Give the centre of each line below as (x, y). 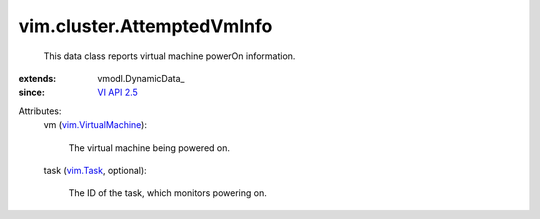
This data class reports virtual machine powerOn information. (169, 56)
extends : (37, 78)
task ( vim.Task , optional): (95, 170)
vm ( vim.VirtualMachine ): (95, 125)
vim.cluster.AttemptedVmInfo (145, 26)
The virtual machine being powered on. (149, 147)
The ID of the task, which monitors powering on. (167, 193)
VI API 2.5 (118, 92)
